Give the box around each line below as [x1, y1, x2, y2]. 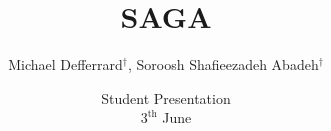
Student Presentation [101, 87, 231, 108]
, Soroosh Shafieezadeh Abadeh [127, 54, 319, 75]
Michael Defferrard [8, 54, 123, 75]
